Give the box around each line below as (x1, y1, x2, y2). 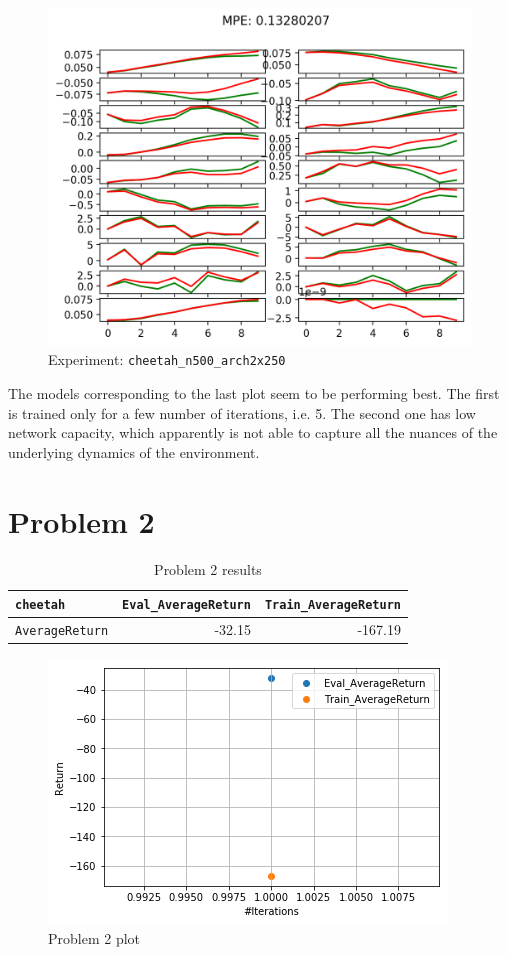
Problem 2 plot (48, 927, 141, 948)
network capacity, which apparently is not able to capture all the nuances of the (8, 422, 498, 443)
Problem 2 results (154, 558, 262, 579)
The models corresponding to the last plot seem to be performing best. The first (8, 383, 500, 404)
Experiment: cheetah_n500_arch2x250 (48, 349, 286, 370)
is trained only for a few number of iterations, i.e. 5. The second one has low (8, 402, 476, 423)
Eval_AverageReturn (122, 598, 251, 613)
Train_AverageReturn (264, 598, 401, 613)
